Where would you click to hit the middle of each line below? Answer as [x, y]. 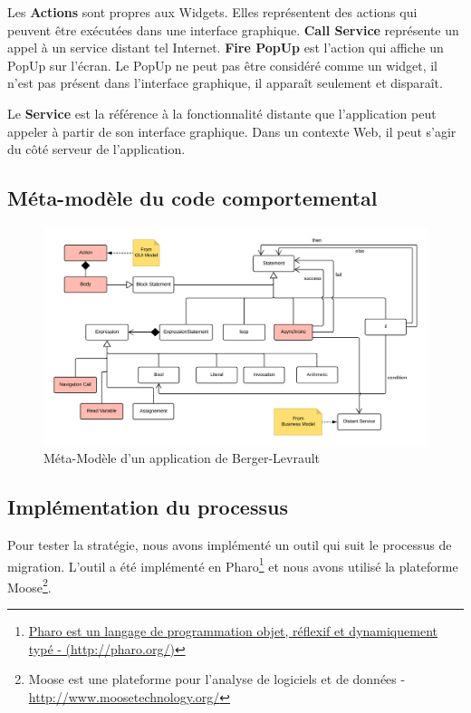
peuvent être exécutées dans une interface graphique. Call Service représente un [233, 29]
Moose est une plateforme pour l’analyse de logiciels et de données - [217, 679]
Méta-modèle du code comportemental [192, 198]
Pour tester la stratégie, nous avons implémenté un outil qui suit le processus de [230, 544]
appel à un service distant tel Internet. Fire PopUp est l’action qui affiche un [226, 48]
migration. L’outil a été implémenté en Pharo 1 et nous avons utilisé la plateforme [233, 564]
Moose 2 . [29, 585]
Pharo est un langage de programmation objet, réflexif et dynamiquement [233, 631]
